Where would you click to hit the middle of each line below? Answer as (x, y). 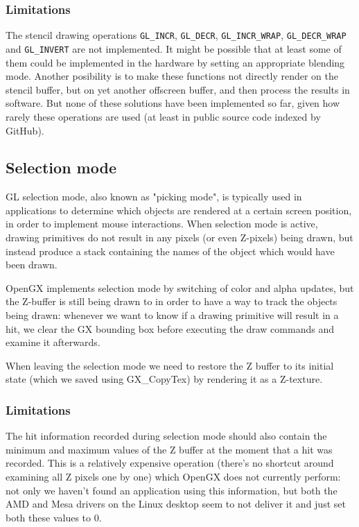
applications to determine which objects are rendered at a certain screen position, (179, 210)
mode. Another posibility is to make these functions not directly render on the (172, 76)
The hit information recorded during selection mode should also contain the (166, 436)
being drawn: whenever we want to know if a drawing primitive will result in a (172, 315)
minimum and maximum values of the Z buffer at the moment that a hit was (169, 449)
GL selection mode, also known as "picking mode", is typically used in (154, 197)
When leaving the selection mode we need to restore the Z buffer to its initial (170, 365)
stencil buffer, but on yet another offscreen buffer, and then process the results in (178, 89)
